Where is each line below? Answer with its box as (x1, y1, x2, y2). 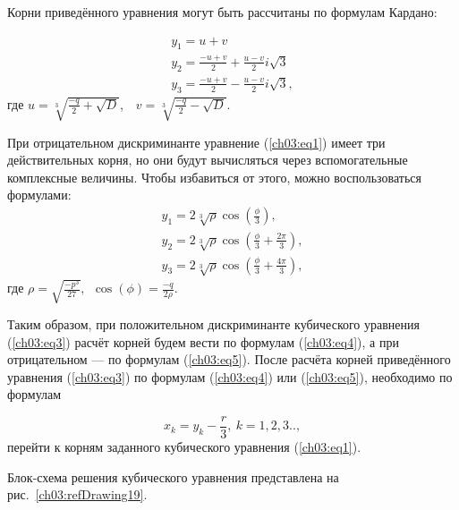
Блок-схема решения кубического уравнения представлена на (7, 467, 339, 486)
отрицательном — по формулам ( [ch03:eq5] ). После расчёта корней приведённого (7, 350, 451, 369)
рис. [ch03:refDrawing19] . (7, 485, 148, 504)
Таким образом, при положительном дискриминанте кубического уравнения (7, 315, 420, 333)
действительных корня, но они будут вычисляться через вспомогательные (7, 150, 408, 169)
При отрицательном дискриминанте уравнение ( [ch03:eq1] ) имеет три (7, 132, 386, 151)
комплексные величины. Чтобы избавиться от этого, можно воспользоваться (7, 167, 421, 186)
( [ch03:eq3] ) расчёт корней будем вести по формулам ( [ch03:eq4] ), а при (7, 332, 399, 351)
